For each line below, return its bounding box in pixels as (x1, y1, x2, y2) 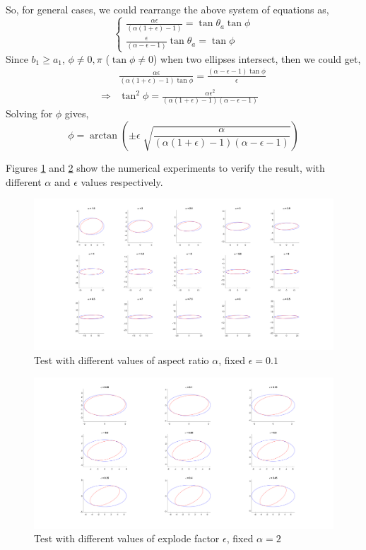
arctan (90, 131, 117, 141)
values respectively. (81, 174, 163, 189)
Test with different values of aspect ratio (34, 352, 209, 367)
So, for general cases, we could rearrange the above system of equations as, (6, 2, 329, 16)
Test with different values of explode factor (34, 531, 220, 546)
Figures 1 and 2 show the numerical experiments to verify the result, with (6, 160, 325, 175)
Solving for (6, 106, 53, 121)
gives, (64, 106, 89, 121)
